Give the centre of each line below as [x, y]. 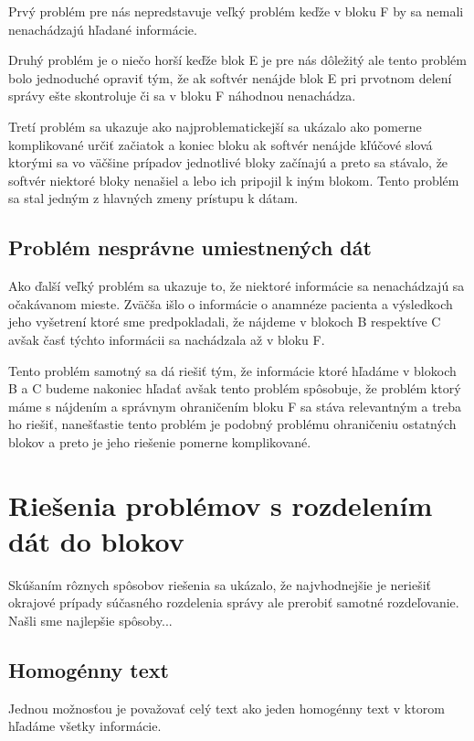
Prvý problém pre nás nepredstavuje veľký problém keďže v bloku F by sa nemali [236, 11]
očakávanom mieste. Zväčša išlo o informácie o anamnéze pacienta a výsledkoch [231, 303]
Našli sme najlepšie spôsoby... [90, 620]
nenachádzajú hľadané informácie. [103, 29]
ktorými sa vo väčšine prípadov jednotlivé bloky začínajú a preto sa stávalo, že [228, 162]
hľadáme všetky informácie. [85, 726]
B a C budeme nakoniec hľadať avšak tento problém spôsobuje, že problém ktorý [235, 388]
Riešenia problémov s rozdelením [221, 505]
